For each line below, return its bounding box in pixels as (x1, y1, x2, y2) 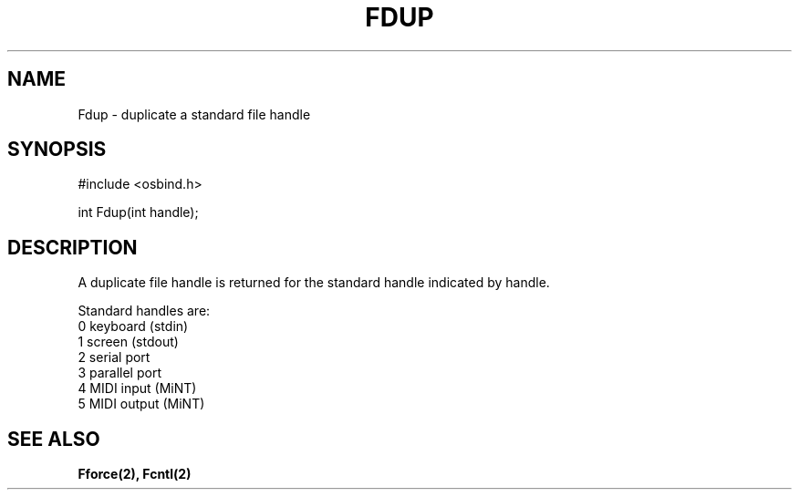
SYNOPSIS (7, 138, 107, 161)
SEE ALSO (7, 427, 100, 450)
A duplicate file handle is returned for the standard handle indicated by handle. (78, 274, 550, 291)
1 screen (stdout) (78, 334, 179, 350)
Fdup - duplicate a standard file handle (78, 106, 311, 122)
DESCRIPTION (7, 235, 138, 259)
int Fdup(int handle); (78, 204, 199, 221)
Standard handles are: (78, 303, 211, 319)
